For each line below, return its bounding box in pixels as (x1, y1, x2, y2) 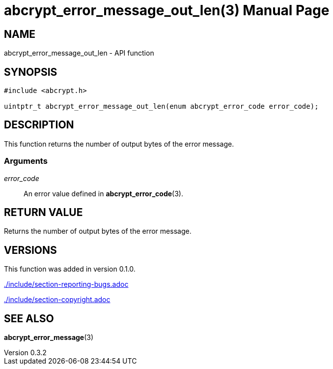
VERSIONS (4, 244, 57, 256)
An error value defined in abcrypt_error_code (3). (24, 189, 183, 198)
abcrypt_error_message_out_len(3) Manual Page (4, 2, 330, 19)
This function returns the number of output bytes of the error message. (4, 139, 234, 148)
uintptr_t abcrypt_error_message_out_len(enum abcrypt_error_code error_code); (4, 102, 319, 111)
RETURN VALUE (4, 206, 83, 219)
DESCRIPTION (4, 119, 74, 131)
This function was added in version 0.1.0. (4, 265, 136, 274)
